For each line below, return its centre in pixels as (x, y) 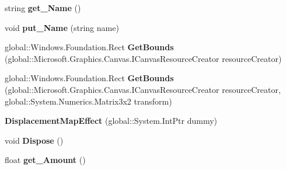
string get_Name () (43, 8)
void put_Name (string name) (62, 27)
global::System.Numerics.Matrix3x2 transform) (88, 101)
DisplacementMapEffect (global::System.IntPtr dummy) (111, 121)
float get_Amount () (45, 160)
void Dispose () (34, 140)
